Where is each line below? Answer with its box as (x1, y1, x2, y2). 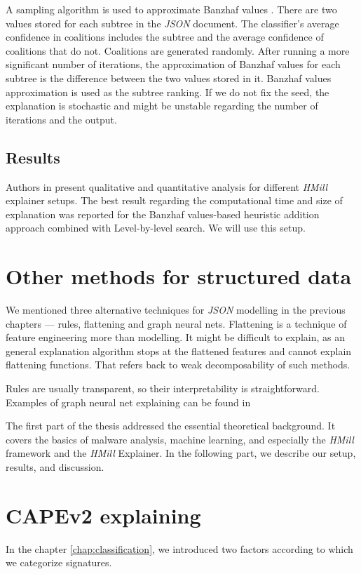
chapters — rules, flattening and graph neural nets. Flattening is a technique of (6, 316, 347, 331)
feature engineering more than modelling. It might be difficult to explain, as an (6, 330, 345, 345)
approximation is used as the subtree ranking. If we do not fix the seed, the (6, 84, 329, 99)
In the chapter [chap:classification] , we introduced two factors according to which (6, 541, 353, 556)
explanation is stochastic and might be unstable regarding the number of (6, 98, 318, 113)
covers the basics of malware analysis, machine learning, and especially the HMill (6, 432, 354, 446)
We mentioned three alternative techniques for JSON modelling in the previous (6, 302, 346, 317)
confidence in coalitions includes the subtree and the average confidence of (6, 29, 324, 44)
